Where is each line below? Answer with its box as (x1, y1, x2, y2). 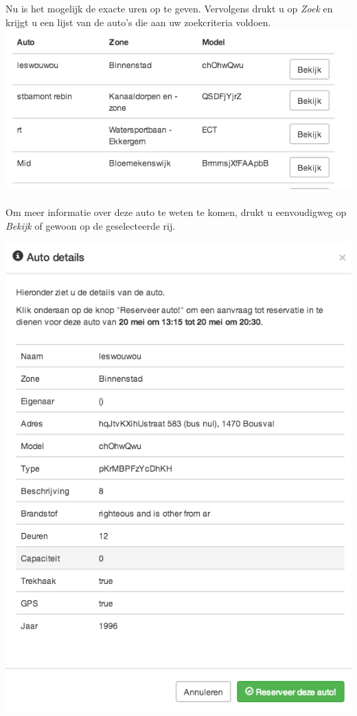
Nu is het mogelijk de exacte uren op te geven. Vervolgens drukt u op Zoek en (5, 1, 333, 15)
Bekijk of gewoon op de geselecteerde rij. (5, 218, 176, 232)
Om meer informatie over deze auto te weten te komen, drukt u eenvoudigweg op (5, 205, 347, 219)
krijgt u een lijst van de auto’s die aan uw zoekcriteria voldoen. (5, 14, 271, 29)
